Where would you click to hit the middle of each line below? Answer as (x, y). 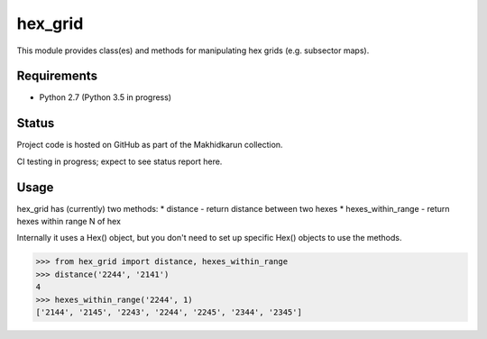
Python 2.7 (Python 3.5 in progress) (105, 97)
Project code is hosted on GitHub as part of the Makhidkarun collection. (150, 145)
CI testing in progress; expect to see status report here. (119, 161)
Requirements (57, 76)
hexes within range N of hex (69, 222)
